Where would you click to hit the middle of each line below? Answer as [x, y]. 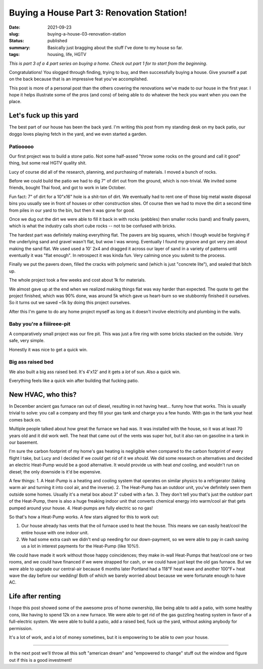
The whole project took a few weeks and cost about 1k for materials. [77, 280]
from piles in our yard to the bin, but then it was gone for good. [72, 210]
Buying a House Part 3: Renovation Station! [98, 13]
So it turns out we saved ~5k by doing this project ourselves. [70, 303]
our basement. [24, 442]
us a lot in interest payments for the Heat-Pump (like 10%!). [80, 546]
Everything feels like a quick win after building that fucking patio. [74, 381]
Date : [15, 27]
